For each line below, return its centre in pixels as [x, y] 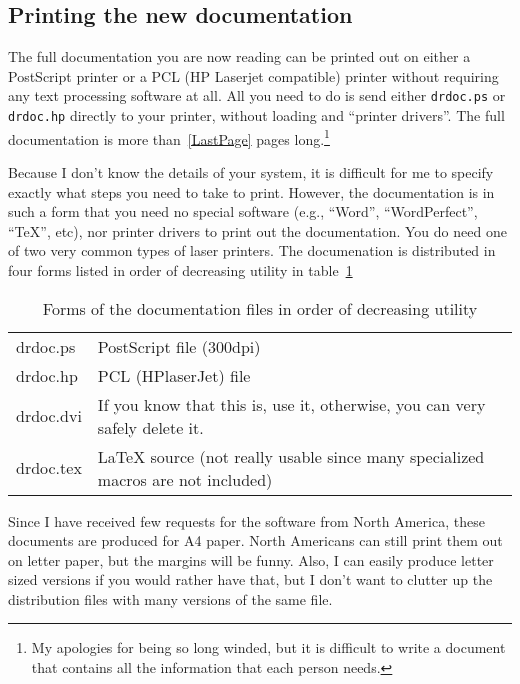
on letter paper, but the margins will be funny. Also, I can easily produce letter [251, 559]
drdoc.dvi [49, 416]
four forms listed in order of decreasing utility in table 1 [180, 269]
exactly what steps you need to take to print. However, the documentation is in [251, 191]
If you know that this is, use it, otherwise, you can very [291, 404]
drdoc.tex [49, 468]
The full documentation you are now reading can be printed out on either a [239, 56]
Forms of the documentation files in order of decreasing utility [260, 308]
